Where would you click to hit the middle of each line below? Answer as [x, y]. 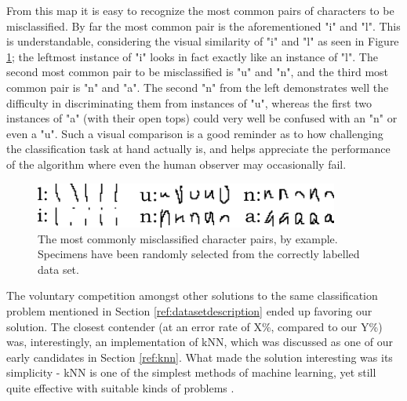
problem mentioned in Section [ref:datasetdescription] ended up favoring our [189, 310]
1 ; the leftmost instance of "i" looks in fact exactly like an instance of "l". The [192, 56]
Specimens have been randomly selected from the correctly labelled [199, 254]
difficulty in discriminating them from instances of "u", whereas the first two [189, 102]
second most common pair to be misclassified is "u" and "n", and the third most [198, 72]
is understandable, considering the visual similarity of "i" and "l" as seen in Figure [203, 41]
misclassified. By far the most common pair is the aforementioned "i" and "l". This [203, 26]
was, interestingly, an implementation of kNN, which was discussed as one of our [200, 342]
